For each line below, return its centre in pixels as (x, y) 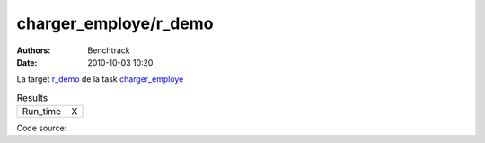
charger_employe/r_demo (115, 23)
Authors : (34, 50)
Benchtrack (109, 50)
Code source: (42, 128)
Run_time (42, 112)
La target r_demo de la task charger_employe (100, 79)
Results (32, 97)
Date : (27, 62)
